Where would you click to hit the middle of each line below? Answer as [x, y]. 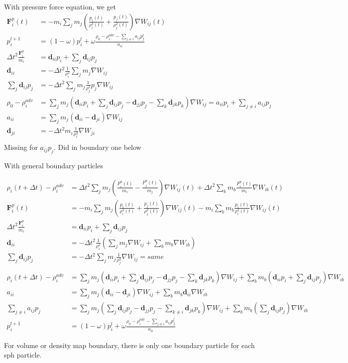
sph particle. [23, 355]
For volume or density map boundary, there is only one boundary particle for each [129, 345]
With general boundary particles [54, 166]
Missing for [21, 147]
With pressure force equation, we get [60, 6]
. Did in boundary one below [98, 147]
